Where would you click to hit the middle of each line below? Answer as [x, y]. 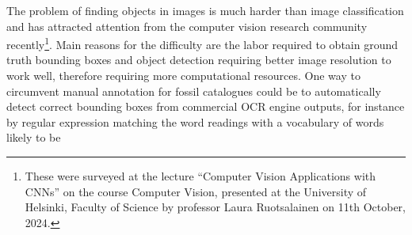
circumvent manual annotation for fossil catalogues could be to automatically [194, 91]
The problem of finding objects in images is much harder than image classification [205, 10]
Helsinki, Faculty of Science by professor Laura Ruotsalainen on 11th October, [215, 207]
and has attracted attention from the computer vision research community [187, 26]
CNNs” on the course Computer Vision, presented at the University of [196, 191]
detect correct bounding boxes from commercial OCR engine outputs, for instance [206, 106]
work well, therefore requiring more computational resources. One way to [183, 76]
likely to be [34, 137]
